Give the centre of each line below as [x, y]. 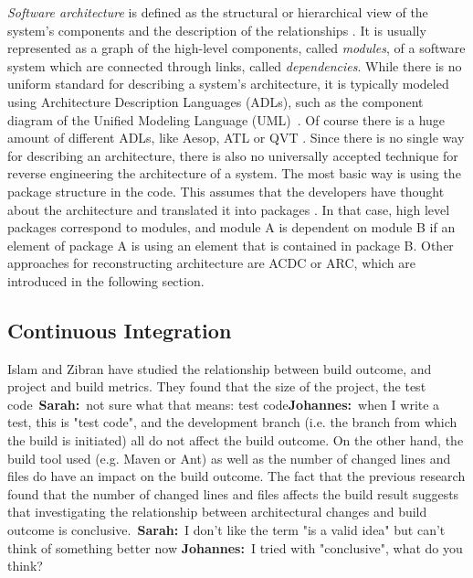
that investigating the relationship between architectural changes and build [217, 512]
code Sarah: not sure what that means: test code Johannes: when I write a [224, 404]
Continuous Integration [120, 330]
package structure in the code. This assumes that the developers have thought [226, 191]
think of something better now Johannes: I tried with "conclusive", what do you [235, 547]
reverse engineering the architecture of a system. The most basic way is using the [234, 173]
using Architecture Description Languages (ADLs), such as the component [215, 101]
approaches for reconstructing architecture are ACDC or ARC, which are [211, 263]
